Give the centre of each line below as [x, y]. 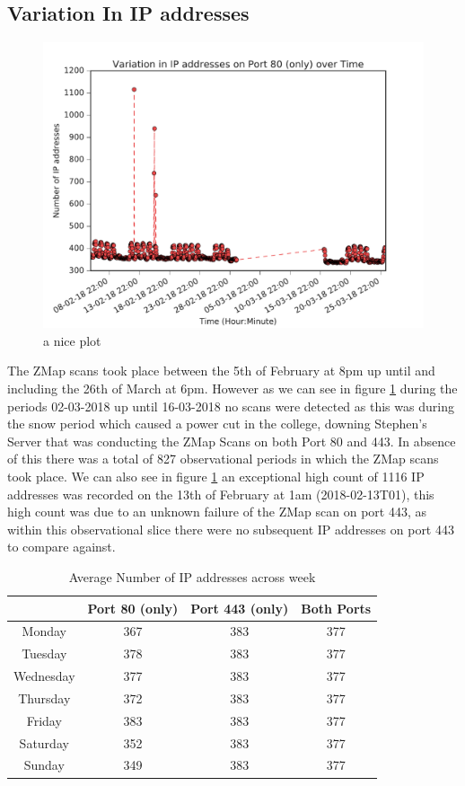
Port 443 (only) [240, 608]
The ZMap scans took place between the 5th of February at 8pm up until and [221, 371]
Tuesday [44, 654]
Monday [44, 631]
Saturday [44, 742]
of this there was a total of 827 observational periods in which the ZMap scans [223, 459]
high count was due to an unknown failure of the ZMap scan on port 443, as [217, 512]
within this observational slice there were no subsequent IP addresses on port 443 [231, 529]
